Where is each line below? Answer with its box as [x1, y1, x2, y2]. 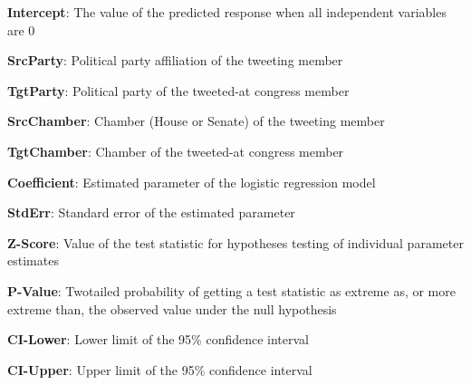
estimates [7, 251, 59, 270]
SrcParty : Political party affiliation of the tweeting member [7, 51, 343, 70]
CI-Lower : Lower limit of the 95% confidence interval [7, 330, 310, 349]
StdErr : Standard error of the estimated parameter [7, 203, 295, 222]
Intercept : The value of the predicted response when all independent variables [7, 3, 447, 21]
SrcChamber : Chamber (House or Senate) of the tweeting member [7, 111, 385, 130]
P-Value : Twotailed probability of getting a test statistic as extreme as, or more [7, 281, 456, 300]
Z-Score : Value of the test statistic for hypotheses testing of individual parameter [7, 233, 464, 252]
